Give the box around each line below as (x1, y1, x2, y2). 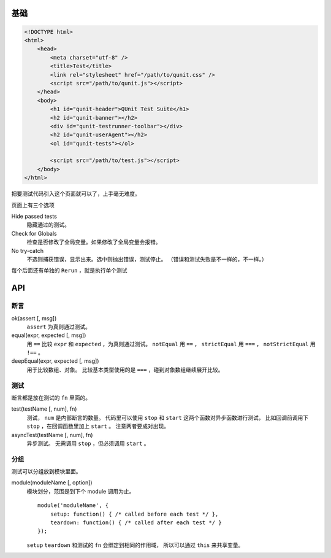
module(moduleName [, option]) (11, 479, 93, 486)
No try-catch (11, 247, 44, 254)
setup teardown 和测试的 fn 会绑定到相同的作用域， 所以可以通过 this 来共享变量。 (26, 541, 244, 549)
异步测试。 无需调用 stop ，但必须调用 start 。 (26, 440, 150, 447)
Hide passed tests (11, 212, 58, 220)
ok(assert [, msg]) (11, 314, 57, 322)
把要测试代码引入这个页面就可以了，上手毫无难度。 (11, 190, 140, 198)
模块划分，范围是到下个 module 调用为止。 (26, 487, 135, 495)
